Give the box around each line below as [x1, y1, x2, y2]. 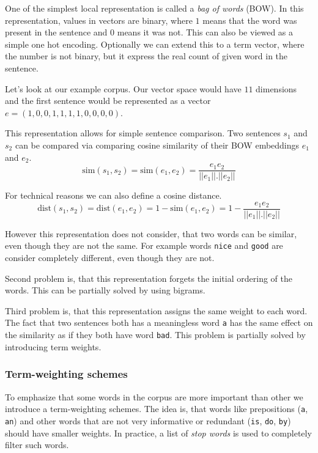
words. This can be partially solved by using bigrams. [5, 284, 205, 296]
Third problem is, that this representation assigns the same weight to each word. [5, 304, 308, 317]
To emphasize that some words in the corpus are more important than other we [5, 390, 303, 403]
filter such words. [5, 438, 69, 451]
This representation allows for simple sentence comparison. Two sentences [5, 127, 281, 139]
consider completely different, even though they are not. [5, 251, 215, 264]
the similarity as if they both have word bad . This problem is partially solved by [5, 328, 306, 341]
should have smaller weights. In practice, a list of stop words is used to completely [5, 426, 312, 439]
